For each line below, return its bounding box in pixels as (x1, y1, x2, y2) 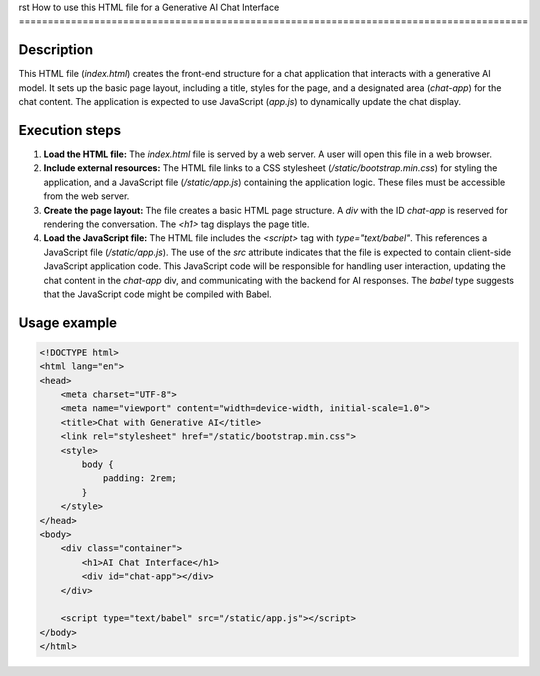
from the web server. (43, 190, 130, 202)
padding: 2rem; (102, 473, 177, 484)
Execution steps (18, 121, 122, 139)
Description (18, 41, 94, 59)
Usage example (18, 314, 118, 331)
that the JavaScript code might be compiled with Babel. (43, 288, 272, 300)
